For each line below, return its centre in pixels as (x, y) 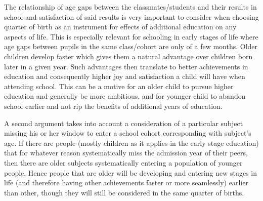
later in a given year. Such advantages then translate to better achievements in (126, 66)
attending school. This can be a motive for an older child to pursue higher (119, 86)
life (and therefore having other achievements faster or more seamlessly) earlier (126, 183)
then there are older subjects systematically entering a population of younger (123, 162)
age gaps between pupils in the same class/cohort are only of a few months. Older (131, 46)
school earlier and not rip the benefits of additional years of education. (113, 106)
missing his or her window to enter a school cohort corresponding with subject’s (128, 133)
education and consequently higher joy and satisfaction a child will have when (125, 76)
